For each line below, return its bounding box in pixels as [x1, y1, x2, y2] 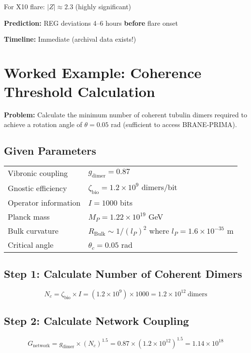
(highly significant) [75, 1, 132, 11]
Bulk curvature [8, 225, 59, 236]
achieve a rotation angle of [4, 119, 82, 129]
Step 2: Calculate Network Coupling [4, 313, 189, 328]
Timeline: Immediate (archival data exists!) [4, 34, 136, 44]
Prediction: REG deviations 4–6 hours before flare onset [4, 17, 178, 28]
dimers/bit [141, 181, 177, 193]
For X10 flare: [4, 1, 45, 11]
